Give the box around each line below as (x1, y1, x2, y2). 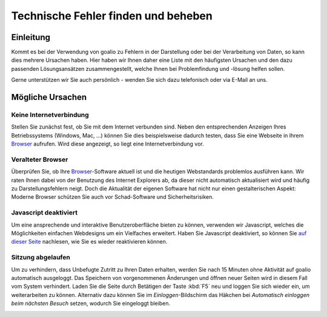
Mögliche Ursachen (11, 92, 87, 102)
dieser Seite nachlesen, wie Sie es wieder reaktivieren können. (11, 238, 168, 245)
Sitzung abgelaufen (11, 253, 71, 262)
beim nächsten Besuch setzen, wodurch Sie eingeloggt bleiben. (11, 300, 171, 307)
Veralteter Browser (11, 155, 68, 164)
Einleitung (11, 32, 51, 42)
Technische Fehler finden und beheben (11, 9, 213, 22)
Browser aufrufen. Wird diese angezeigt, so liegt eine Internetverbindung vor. (11, 140, 204, 148)
